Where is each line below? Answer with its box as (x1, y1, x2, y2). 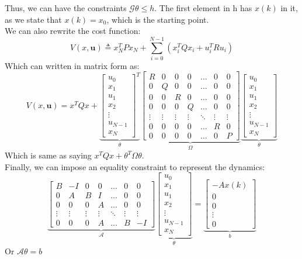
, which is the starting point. (106, 13, 209, 25)
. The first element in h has (154, 2, 252, 13)
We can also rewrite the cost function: (5, 25, 141, 37)
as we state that (5, 13, 62, 25)
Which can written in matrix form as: (5, 59, 140, 71)
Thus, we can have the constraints (5, 2, 127, 13)
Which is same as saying (5, 149, 92, 161)
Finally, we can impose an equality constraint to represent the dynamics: (5, 160, 265, 172)
